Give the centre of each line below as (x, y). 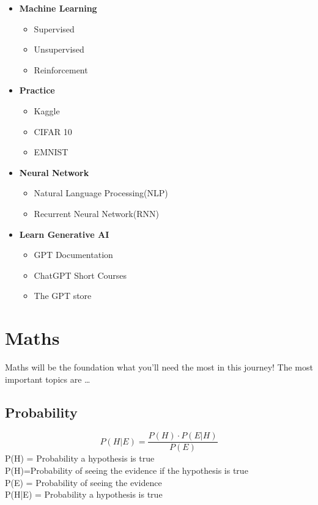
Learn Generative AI (64, 234)
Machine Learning (58, 8)
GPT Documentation (73, 255)
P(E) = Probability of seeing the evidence (83, 482)
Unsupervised (59, 49)
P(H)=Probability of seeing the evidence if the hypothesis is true (127, 470)
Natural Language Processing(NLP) (101, 193)
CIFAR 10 (53, 131)
